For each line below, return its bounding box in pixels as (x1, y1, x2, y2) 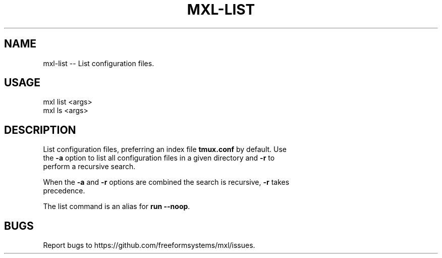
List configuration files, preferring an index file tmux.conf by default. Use (43, 145, 287, 154)
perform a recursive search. (43, 162, 136, 171)
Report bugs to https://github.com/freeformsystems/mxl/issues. (43, 241, 255, 250)
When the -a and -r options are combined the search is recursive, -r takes (43, 178, 290, 187)
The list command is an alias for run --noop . (43, 202, 190, 211)
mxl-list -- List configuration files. (43, 59, 154, 68)
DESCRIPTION (4, 123, 76, 136)
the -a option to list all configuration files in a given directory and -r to (43, 153, 275, 163)
